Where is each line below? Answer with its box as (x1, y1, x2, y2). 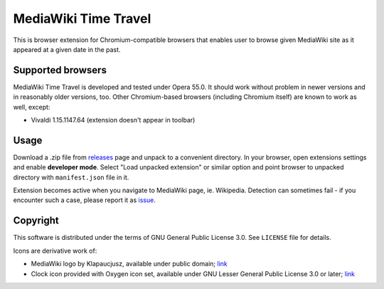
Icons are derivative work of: (13, 246, 97, 255)
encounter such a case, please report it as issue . (13, 196, 156, 204)
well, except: (13, 103, 50, 111)
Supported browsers (13, 64, 107, 76)
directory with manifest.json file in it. (13, 173, 129, 182)
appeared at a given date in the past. (13, 45, 121, 53)
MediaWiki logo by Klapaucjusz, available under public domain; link (31, 260, 228, 268)
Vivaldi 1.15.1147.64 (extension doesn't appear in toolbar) (31, 116, 196, 125)
